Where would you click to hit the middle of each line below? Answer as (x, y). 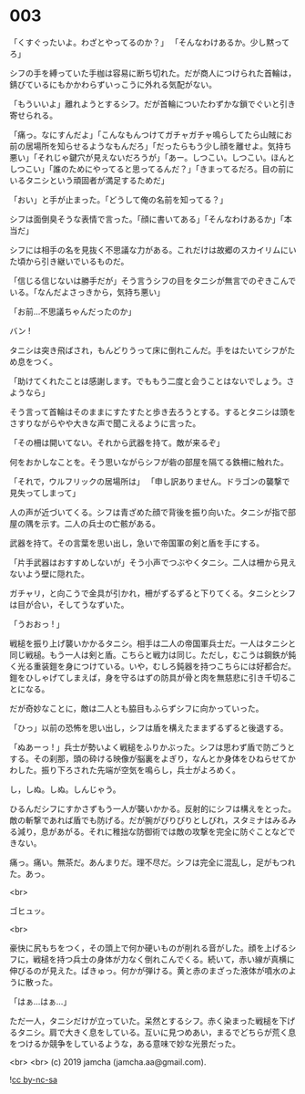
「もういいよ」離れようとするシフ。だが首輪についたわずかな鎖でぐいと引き (152, 104)
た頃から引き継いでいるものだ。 (69, 261)
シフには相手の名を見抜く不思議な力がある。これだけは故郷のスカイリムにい (153, 250)
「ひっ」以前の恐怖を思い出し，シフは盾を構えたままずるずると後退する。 (149, 727)
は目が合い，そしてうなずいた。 (69, 604)
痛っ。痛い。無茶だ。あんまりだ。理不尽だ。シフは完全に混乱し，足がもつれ (152, 862)
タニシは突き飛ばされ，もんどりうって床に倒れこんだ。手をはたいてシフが (148, 350)
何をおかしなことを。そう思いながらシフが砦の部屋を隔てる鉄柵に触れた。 (149, 462)
